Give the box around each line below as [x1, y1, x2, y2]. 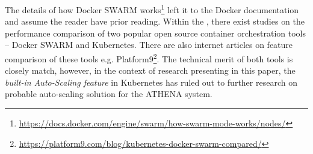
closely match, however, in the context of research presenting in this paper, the [5, 64, 296, 77]
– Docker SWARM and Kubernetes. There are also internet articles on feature [5, 38, 293, 51]
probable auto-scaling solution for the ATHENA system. [5, 87, 212, 100]
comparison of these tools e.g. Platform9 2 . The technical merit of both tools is [5, 51, 293, 65]
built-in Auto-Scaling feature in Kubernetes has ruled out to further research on [5, 76, 297, 88]
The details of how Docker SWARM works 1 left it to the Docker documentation [5, 2, 299, 16]
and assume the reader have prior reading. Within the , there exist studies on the [5, 15, 305, 28]
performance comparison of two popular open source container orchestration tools [5, 26, 306, 39]
